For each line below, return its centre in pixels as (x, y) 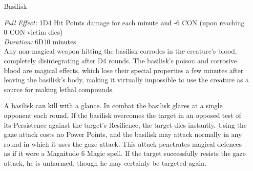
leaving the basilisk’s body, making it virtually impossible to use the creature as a (126, 80)
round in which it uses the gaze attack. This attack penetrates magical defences (123, 143)
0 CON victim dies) (33, 32)
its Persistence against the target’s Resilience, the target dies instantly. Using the (125, 124)
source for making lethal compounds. (59, 89)
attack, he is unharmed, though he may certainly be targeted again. (105, 162)
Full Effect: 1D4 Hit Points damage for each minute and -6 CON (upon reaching (124, 22)
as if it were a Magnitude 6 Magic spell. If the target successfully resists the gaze (125, 153)
